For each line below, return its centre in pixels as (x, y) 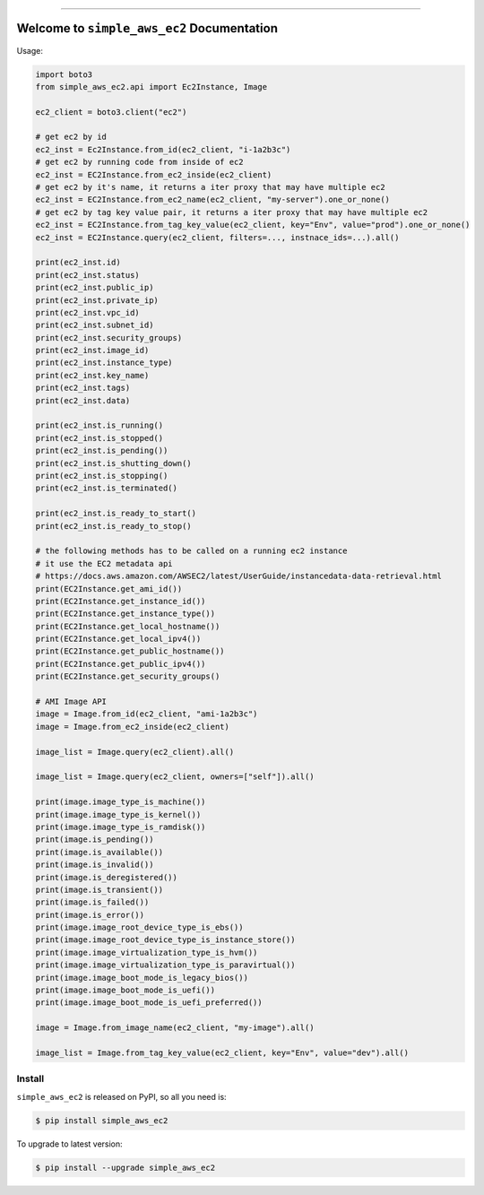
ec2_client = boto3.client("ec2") (111, 112)
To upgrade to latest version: (69, 1144)
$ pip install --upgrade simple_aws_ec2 (125, 1167)
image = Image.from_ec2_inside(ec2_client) (133, 727)
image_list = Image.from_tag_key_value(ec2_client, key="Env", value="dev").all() (222, 1052)
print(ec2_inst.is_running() (99, 425)
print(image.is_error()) (90, 915)
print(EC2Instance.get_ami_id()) (109, 589)
